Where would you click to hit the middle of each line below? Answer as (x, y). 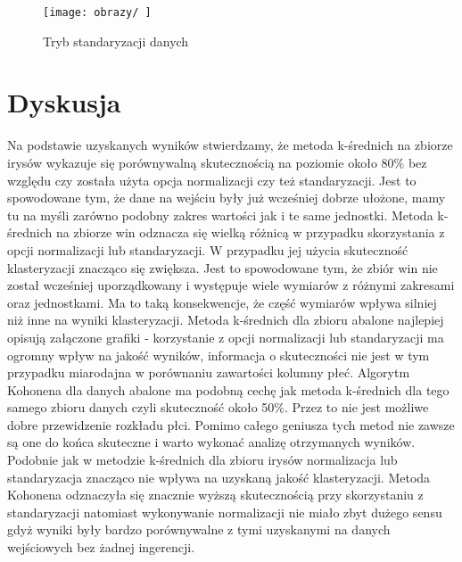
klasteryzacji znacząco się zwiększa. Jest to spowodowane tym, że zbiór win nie (223, 267)
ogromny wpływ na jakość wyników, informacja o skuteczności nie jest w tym (219, 355)
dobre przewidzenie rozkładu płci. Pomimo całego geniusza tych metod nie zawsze (231, 424)
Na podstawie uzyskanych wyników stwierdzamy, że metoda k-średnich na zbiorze (230, 145)
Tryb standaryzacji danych (116, 41)
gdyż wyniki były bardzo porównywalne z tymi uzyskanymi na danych (199, 529)
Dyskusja (64, 102)
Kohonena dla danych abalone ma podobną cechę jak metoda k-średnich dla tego (228, 389)
